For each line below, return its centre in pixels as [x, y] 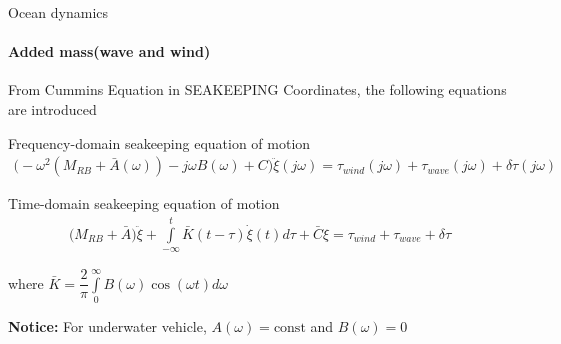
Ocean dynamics [58, 12]
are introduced [52, 108]
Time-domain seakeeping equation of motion [144, 203]
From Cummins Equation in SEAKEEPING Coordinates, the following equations [257, 89]
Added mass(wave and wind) [109, 51]
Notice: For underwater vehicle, [107, 326]
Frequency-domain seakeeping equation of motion [159, 142]
